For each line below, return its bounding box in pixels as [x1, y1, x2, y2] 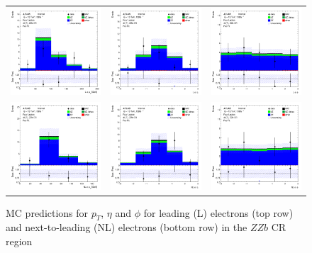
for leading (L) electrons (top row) [143, 205, 294, 220]
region [6, 234, 33, 249]
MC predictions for [6, 205, 89, 220]
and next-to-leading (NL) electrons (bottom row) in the [6, 220, 247, 235]
